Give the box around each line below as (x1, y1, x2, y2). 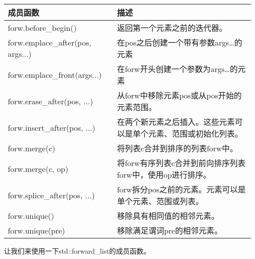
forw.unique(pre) (8, 224, 65, 236)
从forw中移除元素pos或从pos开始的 (117, 90, 242, 101)
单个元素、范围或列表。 (117, 195, 204, 207)
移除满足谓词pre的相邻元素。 (117, 225, 222, 236)
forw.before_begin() (8, 22, 77, 33)
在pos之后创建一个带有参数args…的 (117, 37, 242, 48)
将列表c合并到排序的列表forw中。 (117, 142, 238, 154)
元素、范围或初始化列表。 (148, 128, 243, 139)
